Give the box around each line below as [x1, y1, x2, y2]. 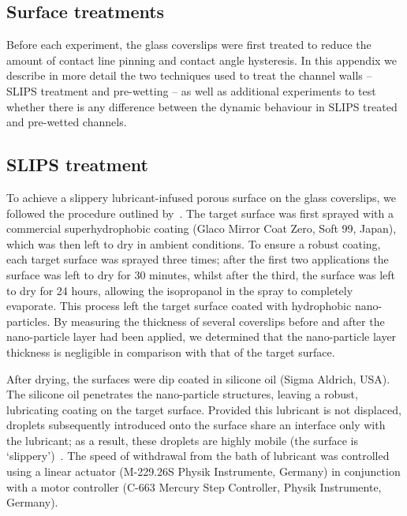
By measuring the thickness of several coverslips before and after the [54, 312, 385, 329]
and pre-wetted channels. [6, 114, 127, 130]
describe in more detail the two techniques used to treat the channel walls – [6, 67, 372, 84]
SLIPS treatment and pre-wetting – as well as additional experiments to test [6, 82, 376, 99]
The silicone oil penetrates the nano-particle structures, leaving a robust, [6, 386, 358, 402]
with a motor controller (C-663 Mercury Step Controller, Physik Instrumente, [6, 478, 382, 495]
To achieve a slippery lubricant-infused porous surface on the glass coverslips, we [6, 189, 396, 205]
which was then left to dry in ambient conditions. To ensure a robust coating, [6, 235, 381, 252]
